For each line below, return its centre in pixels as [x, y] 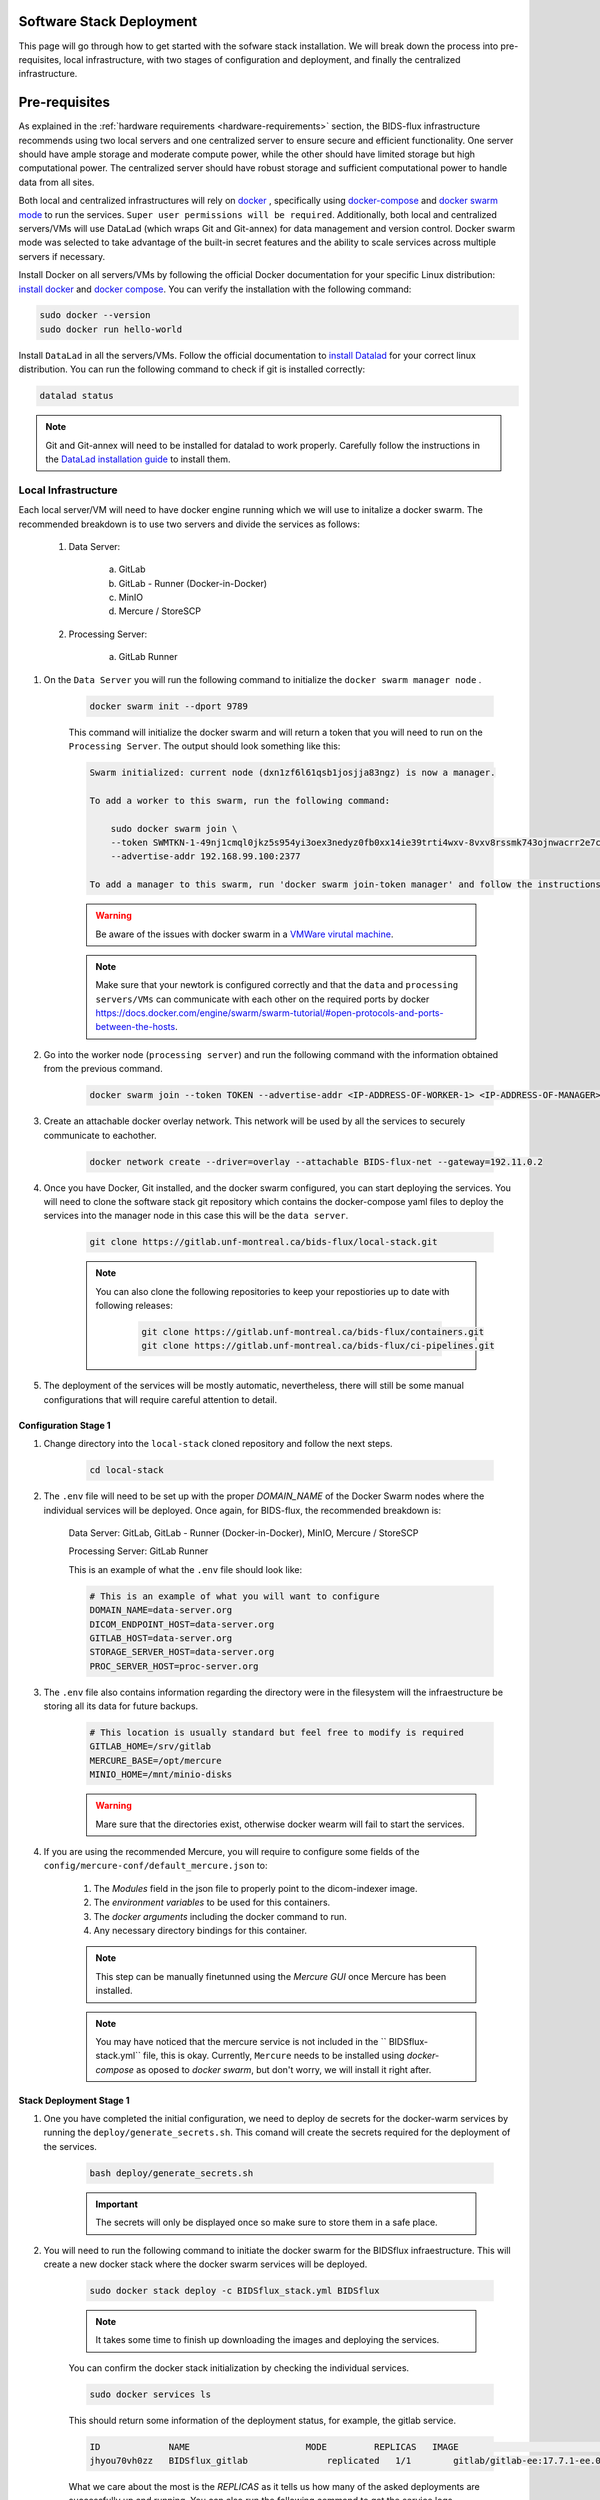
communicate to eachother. [100, 1135]
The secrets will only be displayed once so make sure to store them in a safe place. [267, 2222]
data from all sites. [56, 182]
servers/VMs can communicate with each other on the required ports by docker [262, 999]
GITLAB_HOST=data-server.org [161, 1638]
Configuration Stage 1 [64, 1425]
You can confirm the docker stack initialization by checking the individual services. [239, 2367]
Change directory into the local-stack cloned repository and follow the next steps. [218, 1444]
